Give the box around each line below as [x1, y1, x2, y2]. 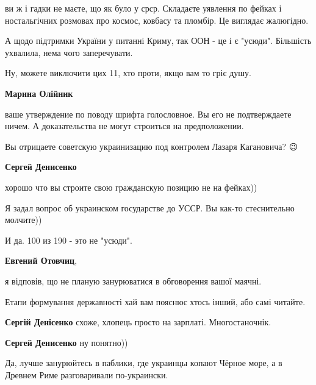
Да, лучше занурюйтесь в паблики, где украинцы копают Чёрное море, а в [5, 356, 282, 369]
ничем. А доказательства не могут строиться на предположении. [5, 119, 244, 132]
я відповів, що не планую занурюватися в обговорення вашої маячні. [5, 274, 262, 287]
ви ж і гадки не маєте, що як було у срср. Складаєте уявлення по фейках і [5, 2, 282, 14]
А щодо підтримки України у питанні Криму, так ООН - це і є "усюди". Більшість [5, 34, 312, 47]
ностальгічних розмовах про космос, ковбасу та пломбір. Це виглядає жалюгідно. [5, 13, 309, 26]
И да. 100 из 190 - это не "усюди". [5, 233, 132, 246]
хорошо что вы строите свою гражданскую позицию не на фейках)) [5, 180, 257, 193]
